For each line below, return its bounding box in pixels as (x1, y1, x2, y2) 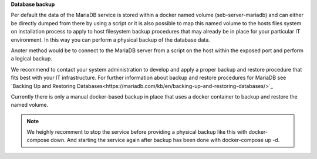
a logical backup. (11, 55, 53, 62)
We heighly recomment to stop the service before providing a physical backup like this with (26, 128, 248, 136)
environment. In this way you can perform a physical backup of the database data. (11, 36, 211, 43)
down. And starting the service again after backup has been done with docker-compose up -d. (50, 137, 280, 144)
